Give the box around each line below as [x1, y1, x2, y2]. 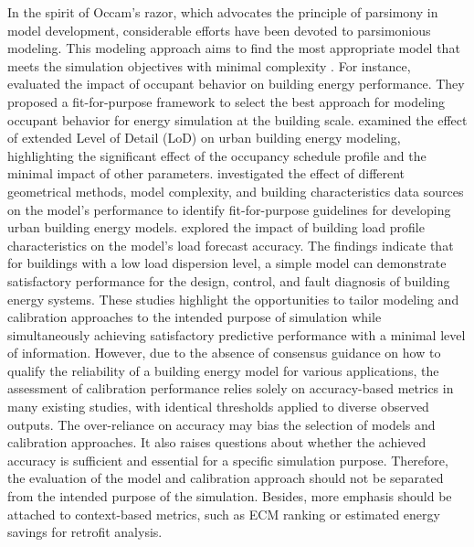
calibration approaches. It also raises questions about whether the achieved [7, 433, 427, 452]
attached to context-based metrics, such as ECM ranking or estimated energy [7, 504, 440, 523]
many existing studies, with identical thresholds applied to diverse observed [7, 397, 429, 416]
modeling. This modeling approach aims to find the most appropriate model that [7, 38, 460, 58]
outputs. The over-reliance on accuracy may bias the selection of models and [7, 414, 436, 434]
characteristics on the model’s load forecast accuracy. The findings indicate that [7, 235, 454, 254]
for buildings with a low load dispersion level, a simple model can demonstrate [7, 253, 447, 273]
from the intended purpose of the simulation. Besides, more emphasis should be [7, 487, 452, 506]
